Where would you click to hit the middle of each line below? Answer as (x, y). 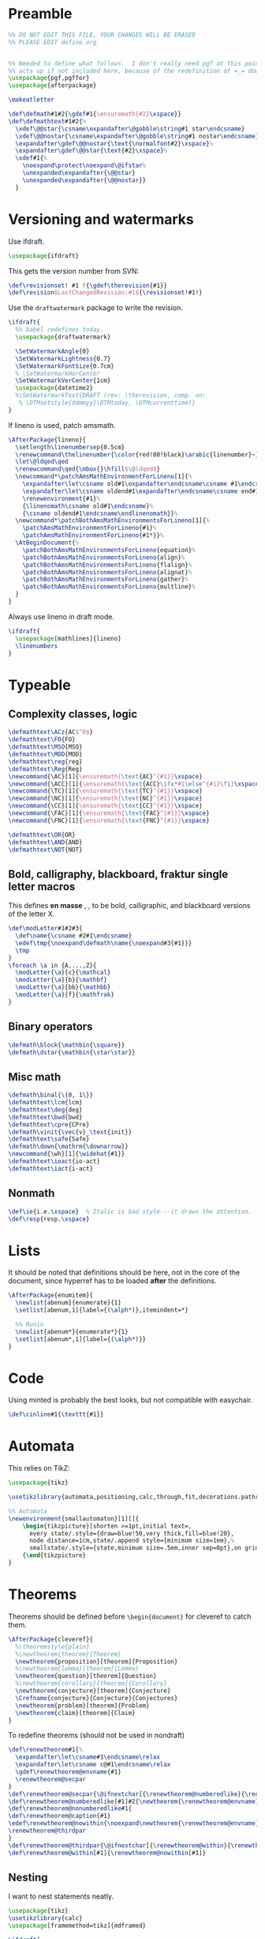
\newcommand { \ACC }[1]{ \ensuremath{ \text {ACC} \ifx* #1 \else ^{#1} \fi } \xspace (134, 784)
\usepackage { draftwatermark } (63, 337)
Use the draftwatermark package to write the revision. (96, 308)
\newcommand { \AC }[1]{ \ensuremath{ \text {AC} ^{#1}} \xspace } (105, 776)
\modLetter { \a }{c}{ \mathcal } (63, 973)
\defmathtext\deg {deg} (45, 1110)
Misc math (35, 1077)
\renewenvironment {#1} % (62, 498)
